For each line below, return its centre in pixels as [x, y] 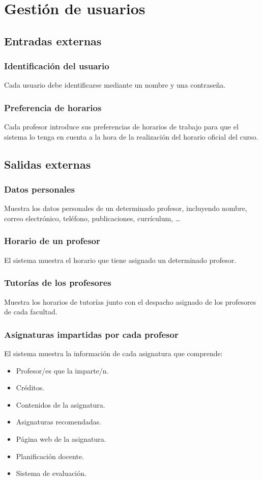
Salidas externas [48, 164]
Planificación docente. [50, 456]
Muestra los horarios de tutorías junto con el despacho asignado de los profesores [130, 301]
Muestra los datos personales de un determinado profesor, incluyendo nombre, [126, 208]
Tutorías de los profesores [58, 283]
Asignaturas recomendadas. [59, 422]
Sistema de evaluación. [51, 473]
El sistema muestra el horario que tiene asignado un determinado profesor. [120, 260]
